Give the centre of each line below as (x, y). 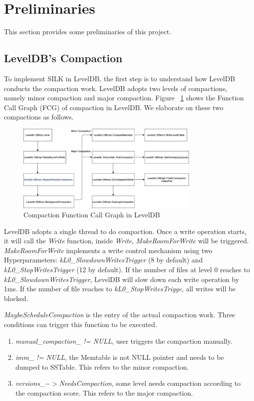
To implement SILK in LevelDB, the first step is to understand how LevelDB (120, 78)
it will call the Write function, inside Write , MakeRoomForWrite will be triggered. (127, 241)
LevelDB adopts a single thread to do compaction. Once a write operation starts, (125, 231)
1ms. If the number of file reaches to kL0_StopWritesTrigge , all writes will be (120, 289)
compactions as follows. (39, 117)
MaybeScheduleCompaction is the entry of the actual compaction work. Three (120, 315)
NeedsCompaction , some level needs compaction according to (150, 383)
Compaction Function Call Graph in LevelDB (92, 215)
